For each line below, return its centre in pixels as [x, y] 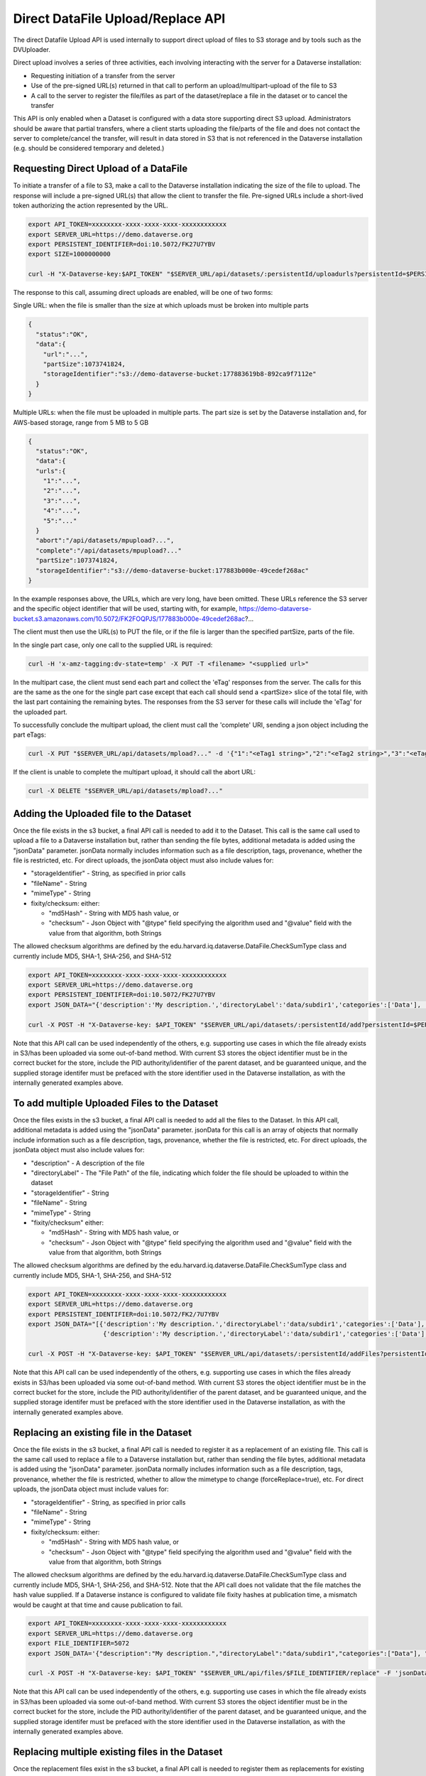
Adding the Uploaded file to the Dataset [102, 813]
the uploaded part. [40, 712]
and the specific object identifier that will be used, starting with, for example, [125, 609]
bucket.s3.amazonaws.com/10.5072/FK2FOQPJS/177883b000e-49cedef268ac [129, 619]
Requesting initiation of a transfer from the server [103, 75]
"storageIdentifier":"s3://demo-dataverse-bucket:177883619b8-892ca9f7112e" [180, 374]
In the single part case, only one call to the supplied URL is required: [113, 645]
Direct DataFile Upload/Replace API [119, 18]
